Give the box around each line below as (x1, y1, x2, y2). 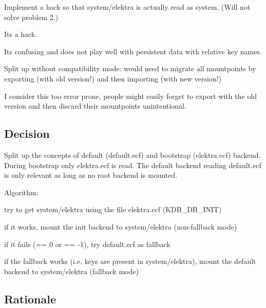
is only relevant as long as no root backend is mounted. (4, 170, 178, 180)
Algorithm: (4, 187, 39, 197)
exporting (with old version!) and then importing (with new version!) (4, 73, 222, 84)
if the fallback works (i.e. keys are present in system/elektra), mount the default (4, 256, 256, 266)
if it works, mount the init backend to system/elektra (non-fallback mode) (4, 221, 237, 232)
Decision (4, 126, 50, 141)
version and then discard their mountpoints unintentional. (4, 100, 186, 111)
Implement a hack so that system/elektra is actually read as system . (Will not (4, 2, 251, 12)
